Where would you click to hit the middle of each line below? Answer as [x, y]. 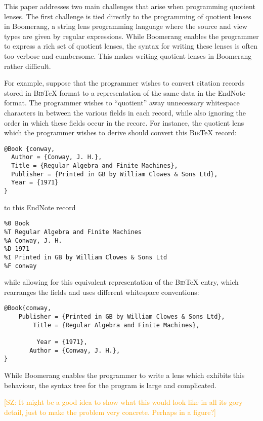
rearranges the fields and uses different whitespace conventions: [102, 292]
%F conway [20, 266]
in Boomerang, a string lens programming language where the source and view [126, 26]
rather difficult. [28, 66]
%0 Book [17, 224]
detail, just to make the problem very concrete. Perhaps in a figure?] [110, 412]
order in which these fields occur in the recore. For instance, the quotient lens [124, 122]
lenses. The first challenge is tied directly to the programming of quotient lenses [128, 16]
